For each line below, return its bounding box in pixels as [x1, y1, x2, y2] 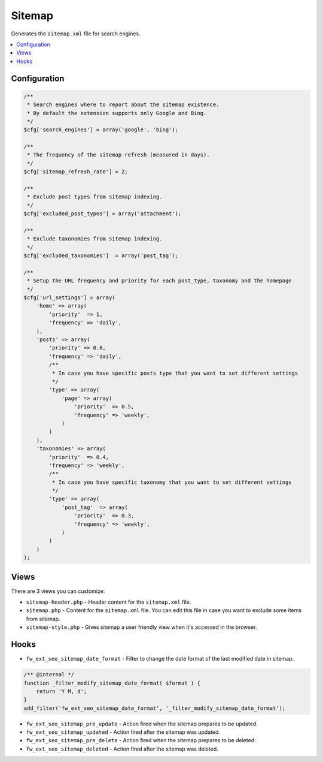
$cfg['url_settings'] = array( [23, 294, 116, 301]
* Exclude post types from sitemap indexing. [27, 194, 163, 200]
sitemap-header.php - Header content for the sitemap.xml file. [26, 598, 191, 606]
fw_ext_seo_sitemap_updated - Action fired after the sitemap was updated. [26, 728, 221, 736]
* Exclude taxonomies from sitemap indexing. [27, 236, 163, 242]
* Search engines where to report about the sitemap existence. [27, 101, 220, 108]
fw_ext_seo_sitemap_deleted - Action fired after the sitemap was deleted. [26, 745, 218, 752]
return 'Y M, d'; [36, 688, 87, 695]
